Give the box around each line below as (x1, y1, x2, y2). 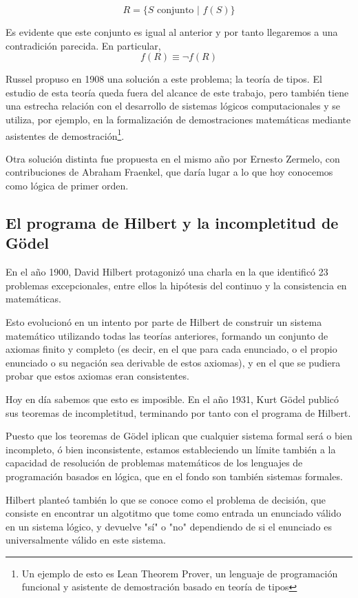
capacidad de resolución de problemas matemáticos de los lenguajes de (6, 455, 303, 470)
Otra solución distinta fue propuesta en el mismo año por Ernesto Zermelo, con (6, 151, 340, 165)
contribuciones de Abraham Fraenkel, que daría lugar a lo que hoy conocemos (6, 165, 333, 179)
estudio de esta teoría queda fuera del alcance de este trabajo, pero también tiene (6, 85, 349, 99)
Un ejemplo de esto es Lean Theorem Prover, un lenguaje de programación (21, 566, 338, 580)
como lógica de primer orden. (6, 178, 129, 192)
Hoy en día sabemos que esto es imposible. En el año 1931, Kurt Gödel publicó (6, 391, 339, 406)
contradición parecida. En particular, (6, 38, 161, 52)
